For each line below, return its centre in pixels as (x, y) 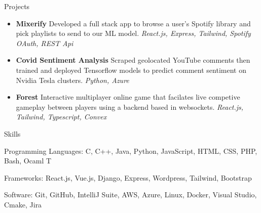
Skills (12, 133)
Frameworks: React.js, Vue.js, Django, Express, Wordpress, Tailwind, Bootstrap (128, 177)
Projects (17, 6)
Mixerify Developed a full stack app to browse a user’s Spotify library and (133, 23)
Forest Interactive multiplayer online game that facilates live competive (128, 97)
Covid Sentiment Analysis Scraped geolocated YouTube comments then (133, 60)
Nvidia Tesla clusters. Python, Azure (72, 80)
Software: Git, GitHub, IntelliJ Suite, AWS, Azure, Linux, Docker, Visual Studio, (130, 195)
